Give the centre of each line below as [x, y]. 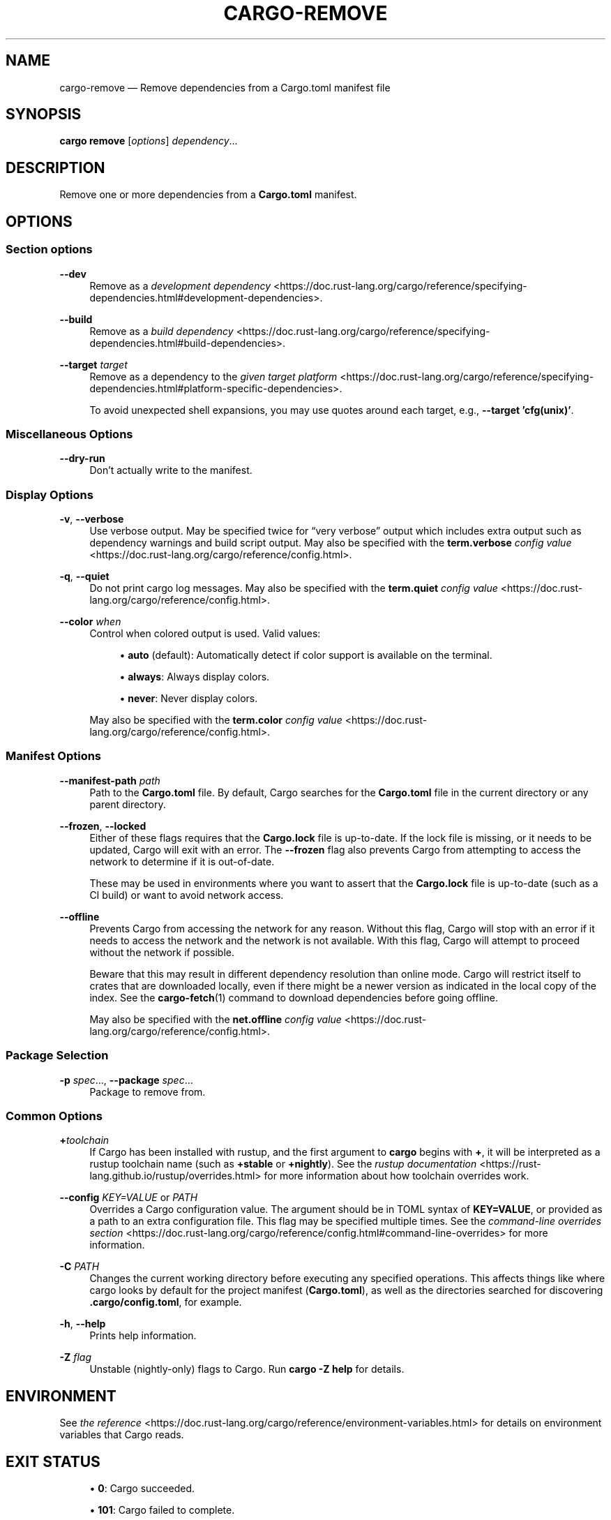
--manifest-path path [110, 780]
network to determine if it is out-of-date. [182, 861]
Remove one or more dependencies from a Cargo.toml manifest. [208, 195]
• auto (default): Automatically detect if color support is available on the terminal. [306, 655]
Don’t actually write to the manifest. [171, 470]
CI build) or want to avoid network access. [187, 895]
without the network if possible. [162, 952]
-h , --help [83, 1324]
